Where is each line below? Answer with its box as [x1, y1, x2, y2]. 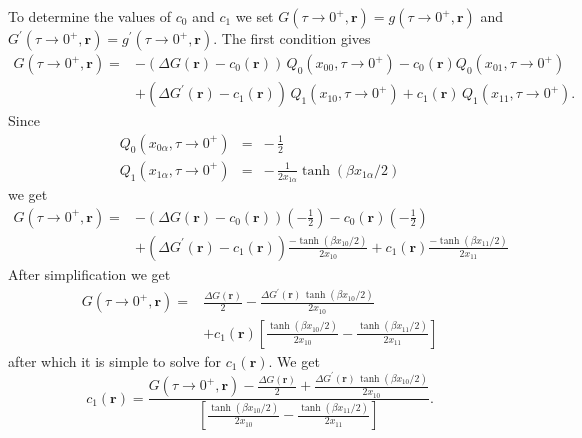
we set [235, 6, 274, 26]
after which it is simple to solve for [8, 350, 222, 371]
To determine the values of [8, 6, 172, 26]
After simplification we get [8, 263, 171, 284]
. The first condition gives [213, 28, 371, 48]
